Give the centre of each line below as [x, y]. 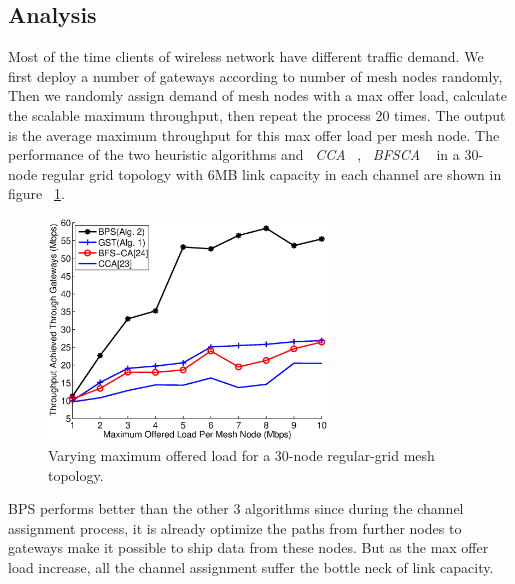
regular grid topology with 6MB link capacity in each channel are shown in [271, 173]
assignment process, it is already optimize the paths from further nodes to [235, 527]
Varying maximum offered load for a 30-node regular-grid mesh [241, 454]
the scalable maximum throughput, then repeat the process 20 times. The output [257, 114]
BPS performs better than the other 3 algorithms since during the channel [236, 508]
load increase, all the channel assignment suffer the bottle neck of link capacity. [251, 566]
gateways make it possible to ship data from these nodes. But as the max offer [248, 547]
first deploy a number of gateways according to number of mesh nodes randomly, [255, 75]
